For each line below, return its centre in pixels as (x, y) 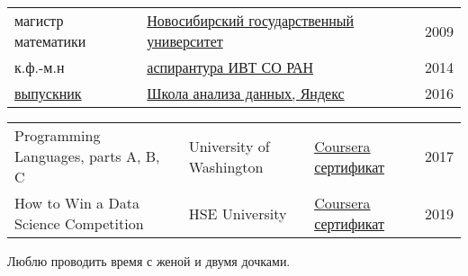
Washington (226, 166)
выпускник (48, 93)
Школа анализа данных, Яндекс (246, 93)
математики (50, 41)
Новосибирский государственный (251, 20)
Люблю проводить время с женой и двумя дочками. (149, 261)
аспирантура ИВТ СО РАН (230, 67)
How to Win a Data (77, 203)
